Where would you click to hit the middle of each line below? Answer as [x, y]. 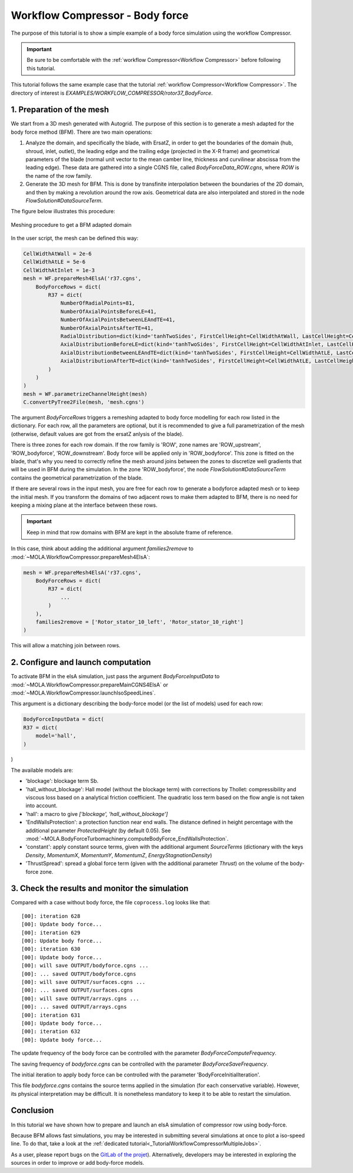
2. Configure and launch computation [81, 663]
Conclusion [32, 1111]
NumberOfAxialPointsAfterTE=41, [107, 328]
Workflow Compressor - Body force [100, 15]
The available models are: [42, 770]
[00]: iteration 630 [51, 949]
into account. [41, 806]
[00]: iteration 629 [51, 933]
